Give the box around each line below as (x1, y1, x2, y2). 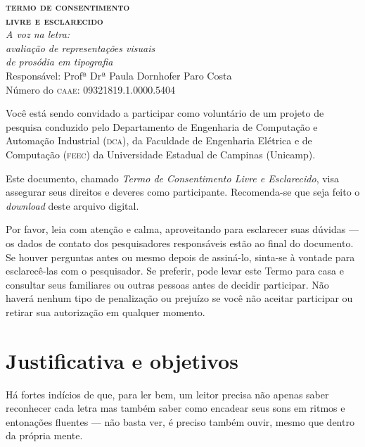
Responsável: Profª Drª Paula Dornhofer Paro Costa (6, 68, 232, 82)
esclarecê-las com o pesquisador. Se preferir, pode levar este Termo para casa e (6, 263, 344, 278)
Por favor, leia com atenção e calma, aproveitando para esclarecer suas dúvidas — (6, 222, 359, 237)
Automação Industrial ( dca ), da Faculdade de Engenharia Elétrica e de (6, 133, 312, 148)
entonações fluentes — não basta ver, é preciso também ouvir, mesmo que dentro (6, 414, 354, 429)
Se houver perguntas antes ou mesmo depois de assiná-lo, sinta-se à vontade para (6, 249, 355, 264)
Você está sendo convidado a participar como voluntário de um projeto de (6, 106, 324, 120)
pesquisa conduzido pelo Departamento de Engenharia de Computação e (6, 119, 318, 134)
